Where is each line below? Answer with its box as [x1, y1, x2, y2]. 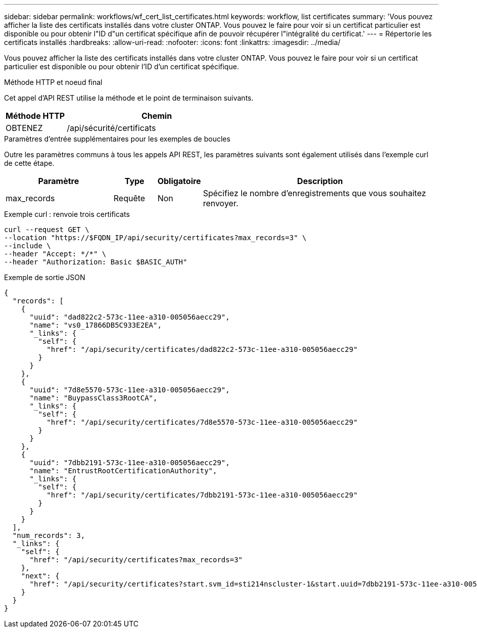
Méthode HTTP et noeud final [4, 78, 103, 86]
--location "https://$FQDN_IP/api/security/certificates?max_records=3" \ [4, 234, 307, 242]
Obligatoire [157, 176, 201, 186]
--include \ [4, 242, 51, 250]
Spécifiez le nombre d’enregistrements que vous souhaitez [203, 188, 426, 198]
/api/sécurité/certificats [67, 123, 156, 133]
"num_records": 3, [12, 531, 85, 539]
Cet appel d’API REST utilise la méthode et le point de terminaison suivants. [4, 94, 254, 102]
